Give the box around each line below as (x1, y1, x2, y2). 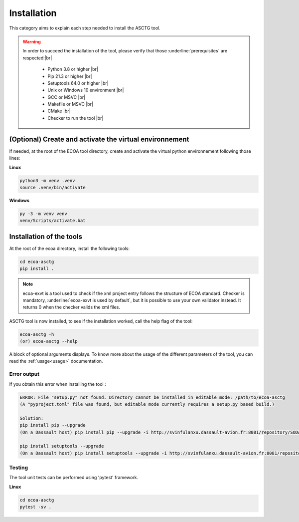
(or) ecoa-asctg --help (19, 338, 78, 344)
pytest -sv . (19, 504, 52, 510)
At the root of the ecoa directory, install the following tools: (9, 245, 130, 252)
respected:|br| (22, 55, 52, 61)
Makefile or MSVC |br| (47, 101, 94, 107)
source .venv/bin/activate (19, 185, 86, 190)
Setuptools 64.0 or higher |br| (47, 80, 109, 86)
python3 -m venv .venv (19, 178, 75, 183)
